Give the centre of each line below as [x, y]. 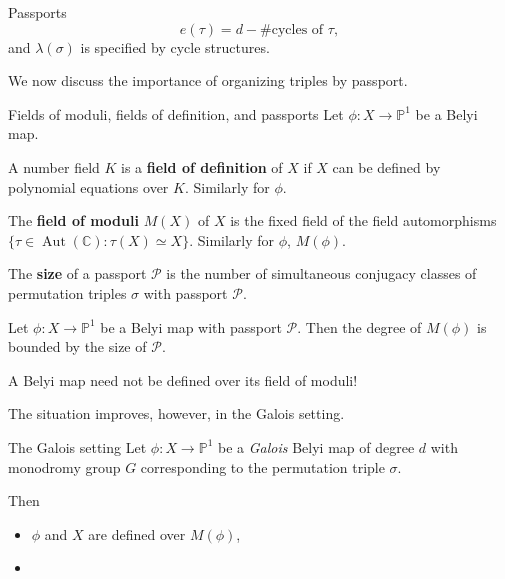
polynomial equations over [88, 186]
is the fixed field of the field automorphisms [363, 220]
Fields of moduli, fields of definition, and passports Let [176, 113]
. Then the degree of [359, 326]
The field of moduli [73, 220]
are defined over [137, 533]
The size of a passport [77, 273]
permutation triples [67, 292]
